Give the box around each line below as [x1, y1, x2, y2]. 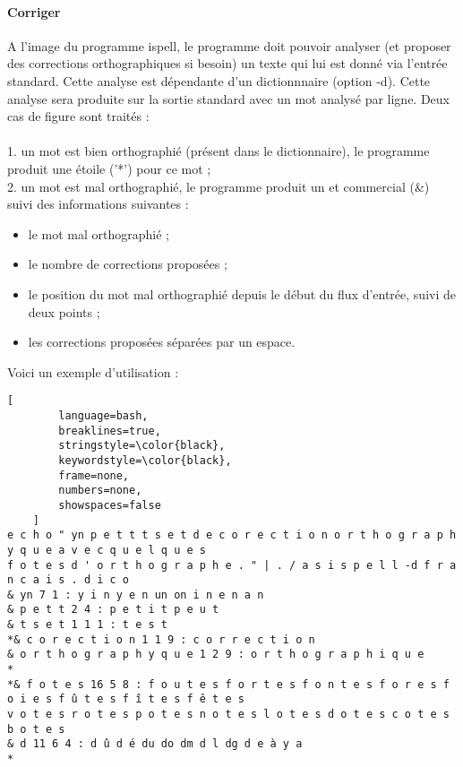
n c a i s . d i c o [7, 573, 130, 587]
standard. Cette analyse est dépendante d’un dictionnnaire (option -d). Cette [7, 71, 431, 90]
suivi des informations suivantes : [7, 194, 189, 213]
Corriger [7, 2, 61, 21]
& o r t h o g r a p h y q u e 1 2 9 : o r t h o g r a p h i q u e [7, 648, 424, 661]
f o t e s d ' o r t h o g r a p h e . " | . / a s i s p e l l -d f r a [7, 558, 457, 572]
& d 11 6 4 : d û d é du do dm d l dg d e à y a [7, 737, 303, 751]
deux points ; [28, 302, 100, 321]
